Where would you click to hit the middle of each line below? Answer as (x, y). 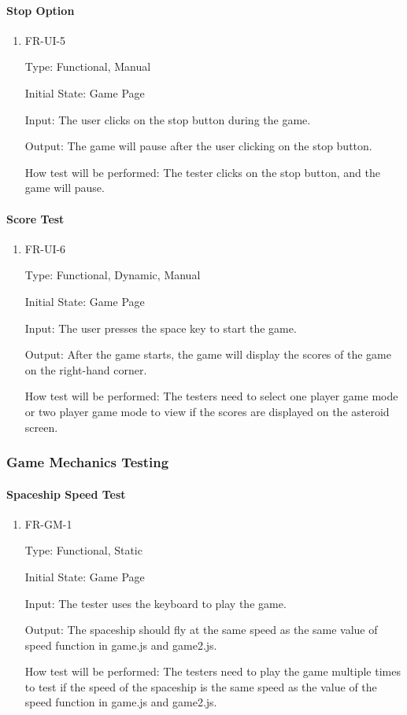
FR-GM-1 (48, 523)
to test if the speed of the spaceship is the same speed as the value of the (201, 686)
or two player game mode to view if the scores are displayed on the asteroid (207, 411)
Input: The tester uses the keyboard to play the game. (155, 603)
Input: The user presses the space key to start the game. (161, 328)
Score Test (35, 218)
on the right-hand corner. (86, 369)
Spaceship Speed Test (66, 494)
